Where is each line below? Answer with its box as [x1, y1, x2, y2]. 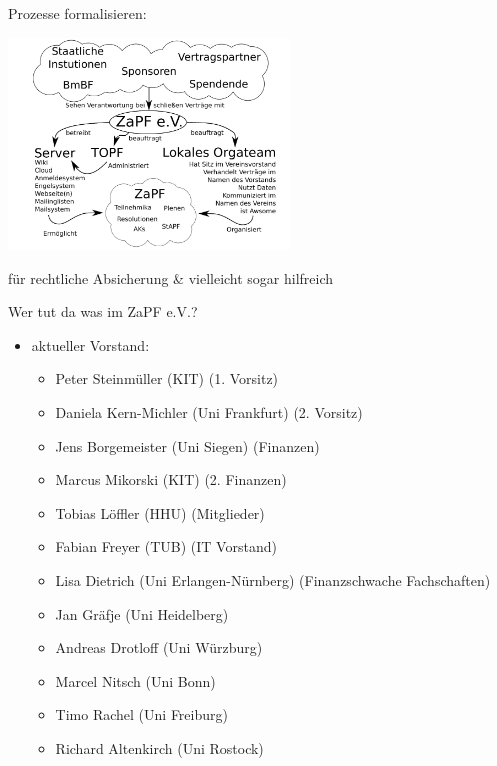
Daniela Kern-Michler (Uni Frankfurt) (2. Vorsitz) [55, 402, 363, 423]
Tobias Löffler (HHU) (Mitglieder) [55, 502, 265, 523]
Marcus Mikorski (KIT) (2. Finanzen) [55, 469, 287, 490]
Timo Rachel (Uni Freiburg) [55, 704, 228, 725]
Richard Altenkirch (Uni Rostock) [55, 738, 264, 758]
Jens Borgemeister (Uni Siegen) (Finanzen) [55, 435, 320, 456]
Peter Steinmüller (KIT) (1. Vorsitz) [55, 368, 279, 389]
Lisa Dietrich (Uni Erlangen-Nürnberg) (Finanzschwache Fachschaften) [55, 570, 491, 591]
